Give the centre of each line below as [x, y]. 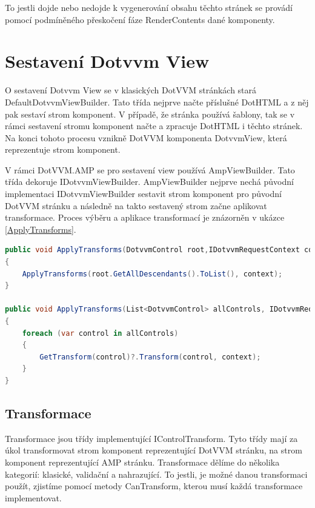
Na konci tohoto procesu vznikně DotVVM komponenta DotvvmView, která [146, 137]
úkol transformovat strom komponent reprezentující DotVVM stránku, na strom [154, 450]
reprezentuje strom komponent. [63, 149]
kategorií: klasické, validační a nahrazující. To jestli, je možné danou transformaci [156, 474]
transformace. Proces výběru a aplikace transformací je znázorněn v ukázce [145, 217]
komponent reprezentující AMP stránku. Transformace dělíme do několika [142, 462]
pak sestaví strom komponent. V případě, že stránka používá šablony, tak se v [150, 114]
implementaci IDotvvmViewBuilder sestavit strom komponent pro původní [143, 194]
